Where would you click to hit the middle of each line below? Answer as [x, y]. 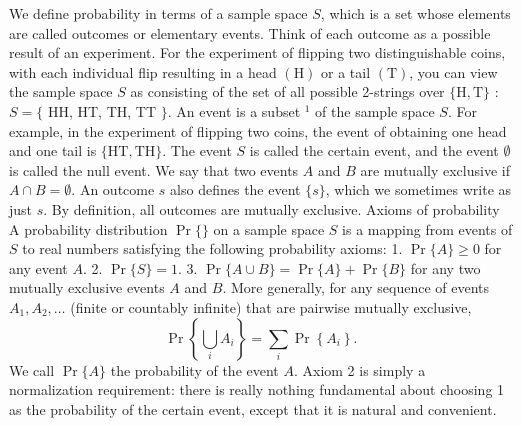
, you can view [453, 71]
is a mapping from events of [427, 228]
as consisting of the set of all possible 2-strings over [287, 91]
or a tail [346, 71]
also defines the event [235, 189]
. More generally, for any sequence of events [356, 287]
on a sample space [269, 228]
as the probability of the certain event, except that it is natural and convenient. [253, 408]
